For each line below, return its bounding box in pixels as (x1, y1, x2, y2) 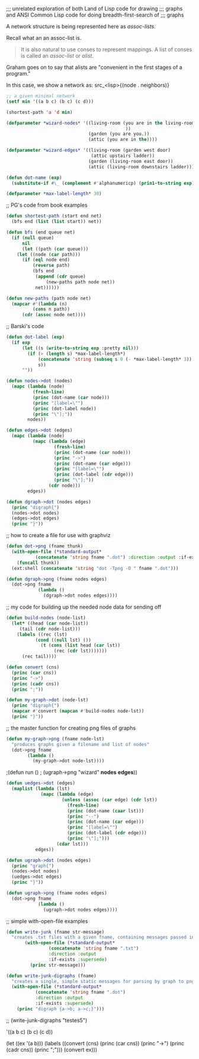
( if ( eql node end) (21, 257, 70, 263)
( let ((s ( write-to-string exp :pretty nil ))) (21, 345, 139, 351)
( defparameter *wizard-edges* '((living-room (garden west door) (6, 147, 171, 153)
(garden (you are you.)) (88, 131, 150, 137)
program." (6, 70, 31, 77)
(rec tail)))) (21, 654, 57, 660)
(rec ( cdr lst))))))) (53, 648, 108, 654)
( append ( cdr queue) (35, 273, 86, 279)
